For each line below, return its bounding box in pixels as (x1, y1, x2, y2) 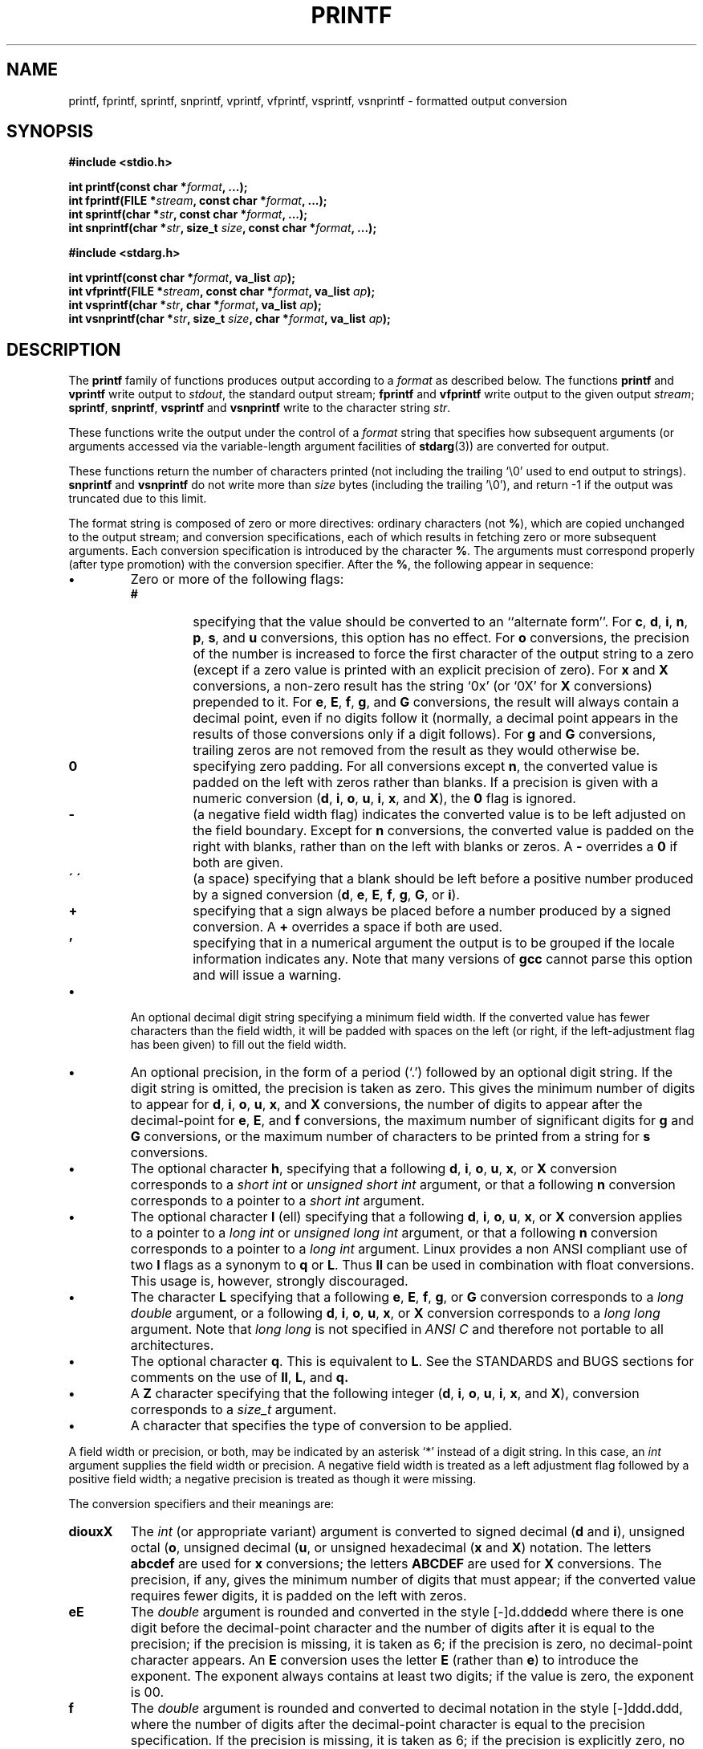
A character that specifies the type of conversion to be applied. (130, 1417, 513, 1434)
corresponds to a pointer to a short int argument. (130, 1192, 425, 1209)
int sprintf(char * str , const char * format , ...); (68, 207, 308, 222)
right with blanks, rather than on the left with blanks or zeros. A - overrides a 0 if (193, 838, 678, 855)
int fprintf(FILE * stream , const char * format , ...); (68, 194, 327, 208)
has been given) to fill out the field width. (130, 1038, 347, 1052)
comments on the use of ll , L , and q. (130, 1369, 349, 1386)
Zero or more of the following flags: (130, 571, 344, 588)
